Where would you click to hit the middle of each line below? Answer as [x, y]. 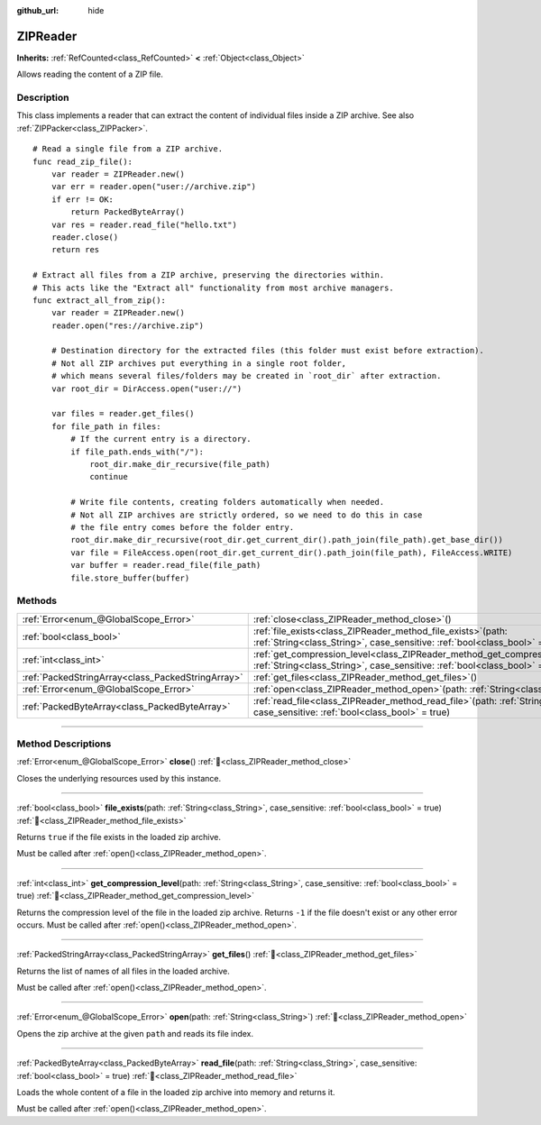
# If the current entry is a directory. [161, 439]
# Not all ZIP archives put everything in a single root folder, [199, 363]
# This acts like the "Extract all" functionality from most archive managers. [213, 288]
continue [109, 477]
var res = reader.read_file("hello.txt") [144, 224]
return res [75, 250]
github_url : [37, 10]
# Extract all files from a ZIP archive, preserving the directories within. [209, 275]
